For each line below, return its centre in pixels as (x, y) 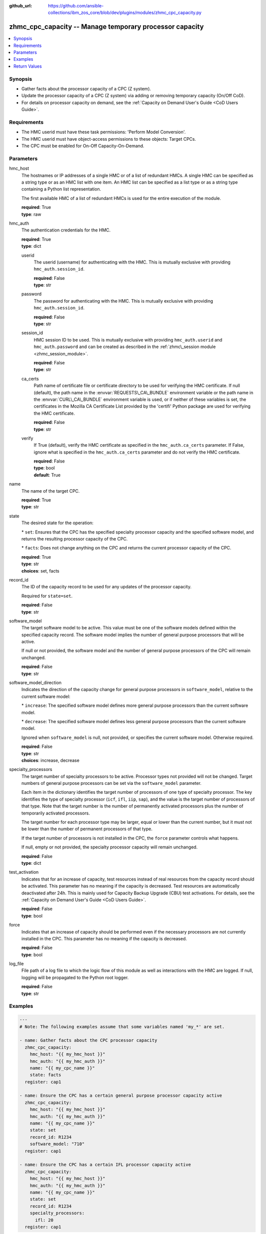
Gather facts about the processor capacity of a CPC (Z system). (86, 89)
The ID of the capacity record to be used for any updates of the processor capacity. (106, 587)
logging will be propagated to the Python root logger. (75, 977)
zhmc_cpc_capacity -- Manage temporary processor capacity (106, 27)
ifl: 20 (44, 1220)
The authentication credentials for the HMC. (66, 230)
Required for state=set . (47, 596)
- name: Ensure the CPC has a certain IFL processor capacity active (105, 1165)
